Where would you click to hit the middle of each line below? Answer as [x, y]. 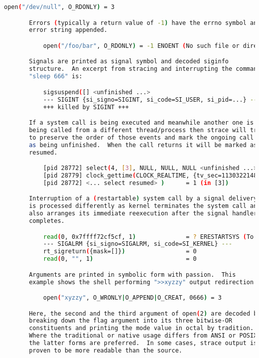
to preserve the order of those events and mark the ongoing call [141, 137]
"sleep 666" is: [56, 77]
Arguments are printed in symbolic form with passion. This [132, 274]
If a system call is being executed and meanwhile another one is [141, 123]
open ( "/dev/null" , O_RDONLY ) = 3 [60, 7]
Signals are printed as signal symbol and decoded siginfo [129, 62]
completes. [47, 221]
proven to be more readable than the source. [106, 350]
